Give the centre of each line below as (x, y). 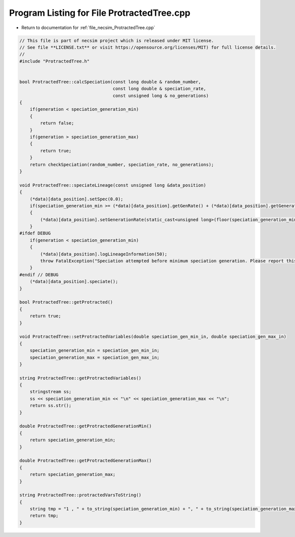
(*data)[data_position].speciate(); (74, 282)
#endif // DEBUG (39, 275)
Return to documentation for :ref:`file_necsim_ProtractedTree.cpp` (88, 28)
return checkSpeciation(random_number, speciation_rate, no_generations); (122, 164)
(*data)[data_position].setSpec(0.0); (76, 199)
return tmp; (44, 516)
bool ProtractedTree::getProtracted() (66, 302)
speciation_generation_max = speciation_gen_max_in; (95, 357)
